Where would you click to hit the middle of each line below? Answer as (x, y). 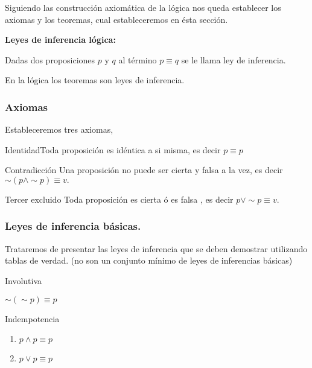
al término (138, 59)
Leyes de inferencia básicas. (73, 226)
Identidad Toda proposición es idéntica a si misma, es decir (113, 149)
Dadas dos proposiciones (50, 59)
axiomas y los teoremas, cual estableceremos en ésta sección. (116, 19)
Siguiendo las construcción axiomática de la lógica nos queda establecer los (143, 7)
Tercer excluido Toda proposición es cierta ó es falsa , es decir (119, 199)
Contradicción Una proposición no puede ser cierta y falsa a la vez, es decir (144, 170)
